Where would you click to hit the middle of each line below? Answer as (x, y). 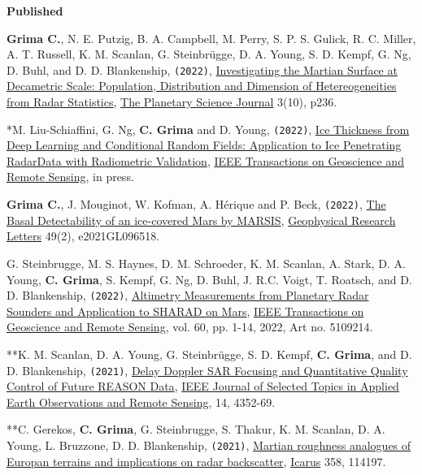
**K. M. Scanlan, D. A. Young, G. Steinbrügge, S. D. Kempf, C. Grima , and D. (209, 354)
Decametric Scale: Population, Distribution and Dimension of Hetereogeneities (202, 86)
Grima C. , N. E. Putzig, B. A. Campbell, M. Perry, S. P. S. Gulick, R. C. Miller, (211, 38)
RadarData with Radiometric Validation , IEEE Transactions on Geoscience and (205, 160)
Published (35, 11)
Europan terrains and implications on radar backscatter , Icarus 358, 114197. (196, 461)
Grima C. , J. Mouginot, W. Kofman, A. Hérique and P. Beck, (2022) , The (196, 204)
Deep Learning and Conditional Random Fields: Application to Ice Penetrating (204, 145)
